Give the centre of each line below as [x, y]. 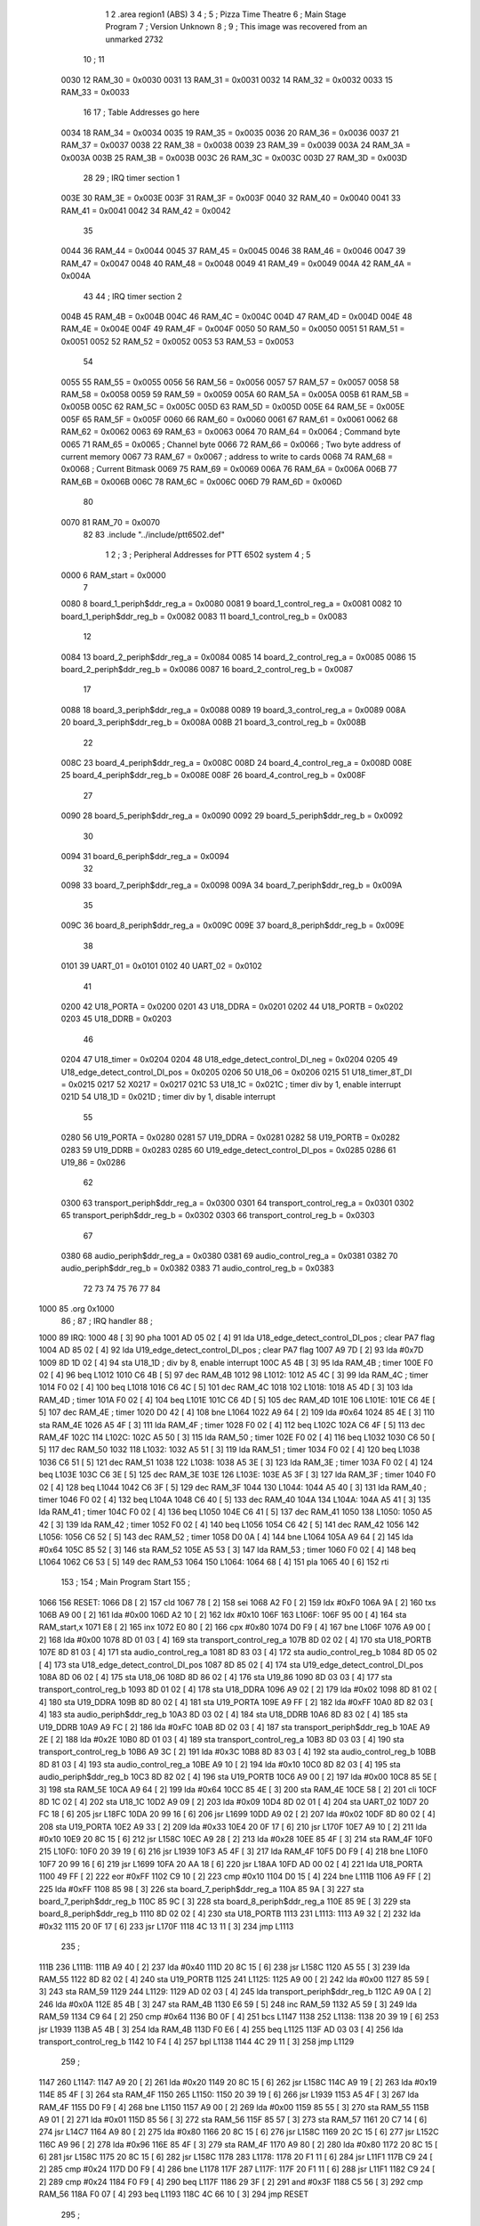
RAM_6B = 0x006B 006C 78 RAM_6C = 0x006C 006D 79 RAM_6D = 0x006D [201, 482]
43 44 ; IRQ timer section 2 [132, 296]
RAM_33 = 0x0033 [95, 92]
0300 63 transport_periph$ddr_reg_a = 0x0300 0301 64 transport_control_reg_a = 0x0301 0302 [237, 1203]
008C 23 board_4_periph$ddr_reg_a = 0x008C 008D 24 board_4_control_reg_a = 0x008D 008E [236, 762]
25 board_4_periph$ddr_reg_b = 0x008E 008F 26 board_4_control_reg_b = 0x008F [213, 776]
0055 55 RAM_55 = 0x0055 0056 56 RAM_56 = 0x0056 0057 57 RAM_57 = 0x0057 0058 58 [230, 382]
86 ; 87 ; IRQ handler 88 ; [107, 1321]
